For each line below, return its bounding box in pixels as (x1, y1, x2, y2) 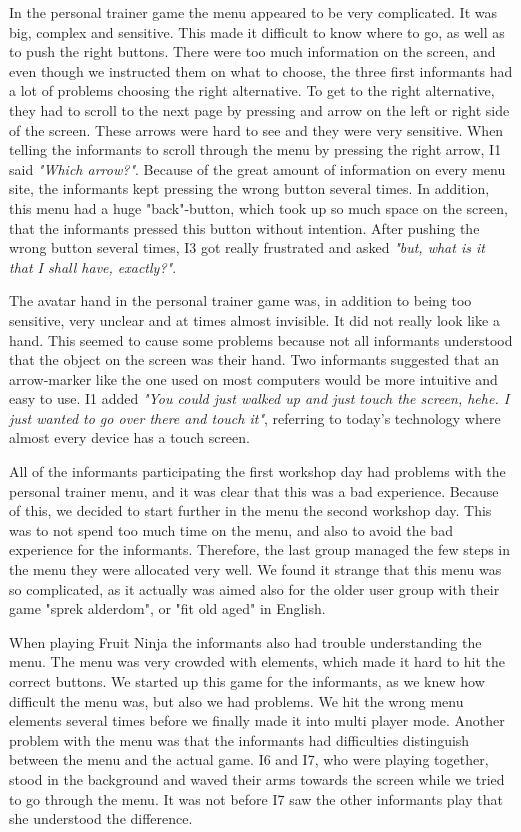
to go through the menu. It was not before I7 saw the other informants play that (9, 788, 503, 809)
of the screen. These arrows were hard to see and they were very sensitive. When (9, 119, 504, 140)
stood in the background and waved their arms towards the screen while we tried (9, 768, 505, 789)
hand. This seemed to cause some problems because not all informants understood (9, 329, 513, 350)
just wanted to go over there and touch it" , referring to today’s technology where (9, 407, 501, 428)
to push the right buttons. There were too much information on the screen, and (9, 41, 496, 62)
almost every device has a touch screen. (9, 427, 250, 448)
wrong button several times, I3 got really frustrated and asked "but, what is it (9, 237, 485, 258)
